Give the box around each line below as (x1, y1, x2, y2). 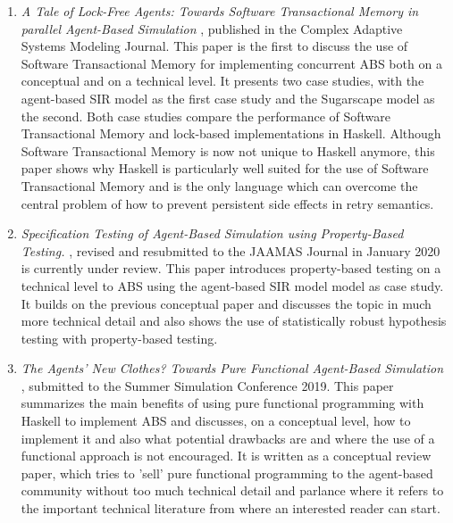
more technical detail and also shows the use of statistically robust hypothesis (21, 311, 447, 330)
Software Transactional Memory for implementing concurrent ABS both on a (21, 54, 442, 72)
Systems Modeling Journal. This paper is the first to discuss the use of (21, 37, 408, 55)
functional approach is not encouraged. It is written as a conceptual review (21, 446, 432, 465)
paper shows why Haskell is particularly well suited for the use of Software (21, 159, 429, 178)
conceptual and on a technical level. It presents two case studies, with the (21, 71, 424, 90)
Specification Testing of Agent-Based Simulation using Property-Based (21, 224, 404, 243)
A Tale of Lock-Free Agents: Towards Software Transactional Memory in (21, 2, 419, 20)
